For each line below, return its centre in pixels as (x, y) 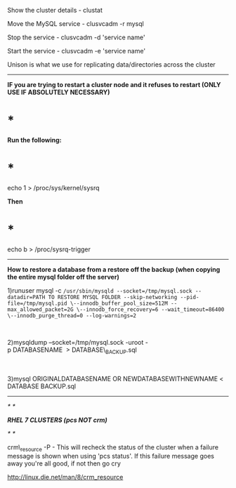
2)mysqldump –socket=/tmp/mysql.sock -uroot (76, 342)
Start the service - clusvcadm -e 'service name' (77, 51)
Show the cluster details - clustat (55, 10)
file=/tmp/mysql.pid (38, 303)
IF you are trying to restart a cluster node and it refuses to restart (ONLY (114, 85)
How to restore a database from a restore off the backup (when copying (114, 269)
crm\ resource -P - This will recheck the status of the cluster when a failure (113, 448)
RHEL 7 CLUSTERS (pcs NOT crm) (57, 420)
